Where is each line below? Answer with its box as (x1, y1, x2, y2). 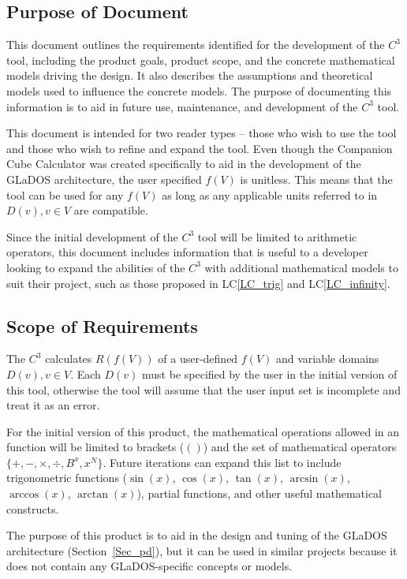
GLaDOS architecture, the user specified (6, 170, 202, 187)
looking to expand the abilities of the (6, 259, 185, 275)
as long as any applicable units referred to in (162, 186, 378, 203)
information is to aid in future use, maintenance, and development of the (6, 98, 358, 114)
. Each (70, 365, 101, 382)
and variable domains (275, 350, 379, 367)
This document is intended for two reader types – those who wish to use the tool (6, 125, 397, 141)
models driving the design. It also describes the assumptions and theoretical (6, 67, 373, 84)
